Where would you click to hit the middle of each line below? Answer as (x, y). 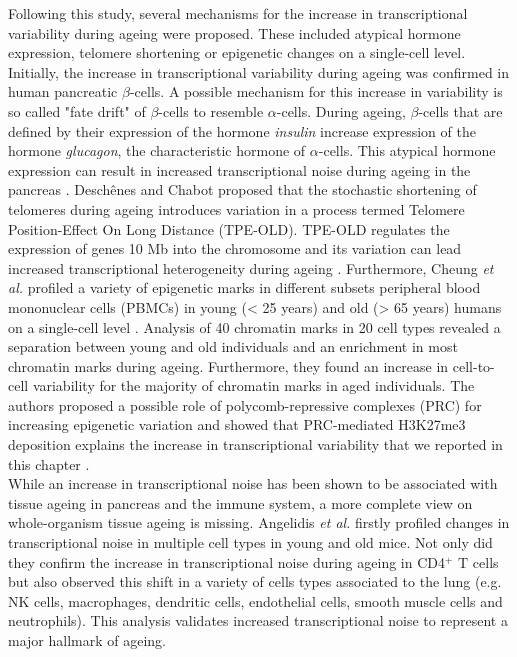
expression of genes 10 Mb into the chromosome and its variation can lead (235, 248)
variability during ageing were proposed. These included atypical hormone (234, 32)
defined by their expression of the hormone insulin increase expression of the (242, 130)
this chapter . (49, 463)
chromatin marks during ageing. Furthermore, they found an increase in (228, 365)
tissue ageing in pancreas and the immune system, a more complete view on (240, 502)
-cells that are (460, 110)
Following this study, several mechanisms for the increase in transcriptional (238, 13)
